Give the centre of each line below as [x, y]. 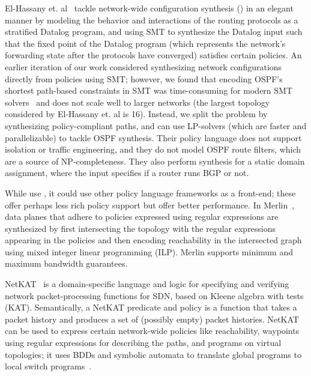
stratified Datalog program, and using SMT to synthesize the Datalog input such [154, 32]
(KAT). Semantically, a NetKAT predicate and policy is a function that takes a [151, 307]
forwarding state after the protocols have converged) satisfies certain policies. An [153, 55]
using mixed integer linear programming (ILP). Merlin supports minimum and [149, 251]
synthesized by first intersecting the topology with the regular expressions [140, 228]
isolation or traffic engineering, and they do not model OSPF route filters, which [153, 149]
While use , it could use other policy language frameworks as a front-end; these [150, 193]
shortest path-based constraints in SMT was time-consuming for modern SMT [149, 90]
